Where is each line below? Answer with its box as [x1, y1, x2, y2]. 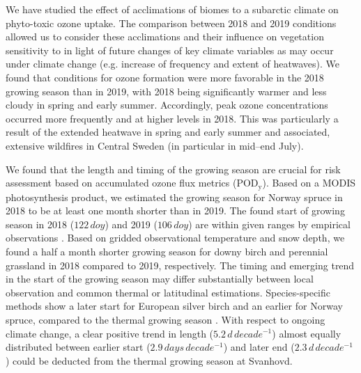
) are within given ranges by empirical [188, 216, 351, 231]
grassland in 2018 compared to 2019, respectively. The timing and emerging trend [6, 257, 355, 272]
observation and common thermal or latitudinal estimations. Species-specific [6, 285, 331, 299]
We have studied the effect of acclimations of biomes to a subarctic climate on [6, 2, 339, 16]
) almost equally [272, 326, 341, 340]
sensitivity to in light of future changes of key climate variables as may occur [6, 42, 334, 57]
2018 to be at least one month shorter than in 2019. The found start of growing [6, 203, 345, 218]
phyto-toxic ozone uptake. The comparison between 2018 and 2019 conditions [6, 15, 337, 30]
